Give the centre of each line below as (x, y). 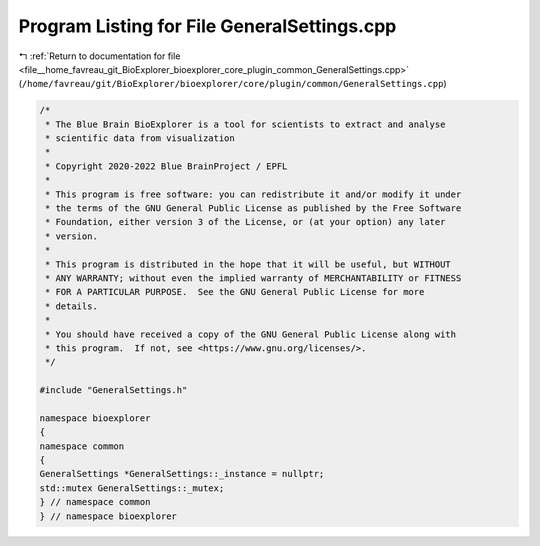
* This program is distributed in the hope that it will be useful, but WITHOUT (248, 264)
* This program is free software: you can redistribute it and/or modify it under (253, 194)
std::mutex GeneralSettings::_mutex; (132, 488)
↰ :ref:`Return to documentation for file (99, 56)
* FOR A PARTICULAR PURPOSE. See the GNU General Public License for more (235, 292)
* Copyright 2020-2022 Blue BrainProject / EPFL (166, 166)
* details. (72, 306)
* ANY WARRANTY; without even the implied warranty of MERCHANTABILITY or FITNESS (253, 278)
